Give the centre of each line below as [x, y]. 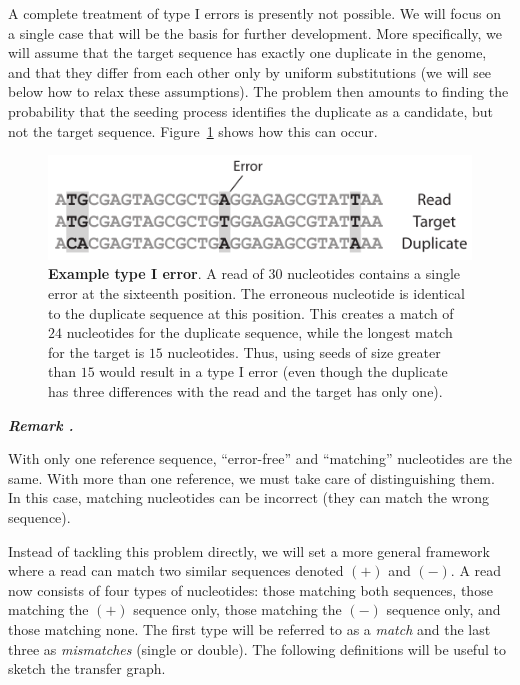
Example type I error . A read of [156, 273]
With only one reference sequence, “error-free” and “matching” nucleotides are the [260, 458]
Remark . [41, 424]
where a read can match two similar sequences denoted [176, 570]
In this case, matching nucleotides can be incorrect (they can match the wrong [248, 497]
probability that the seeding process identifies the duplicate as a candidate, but [251, 110]
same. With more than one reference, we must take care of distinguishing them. [251, 477]
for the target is [96, 351]
